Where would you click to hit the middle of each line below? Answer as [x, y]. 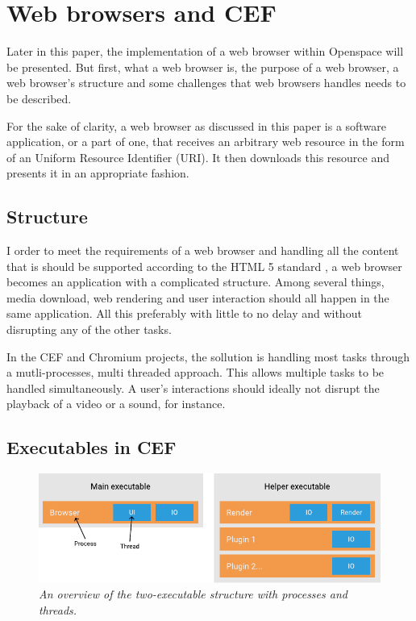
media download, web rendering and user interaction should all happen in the [198, 297]
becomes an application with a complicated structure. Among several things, [196, 282]
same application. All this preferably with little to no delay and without [184, 313]
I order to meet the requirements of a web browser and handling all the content [203, 250]
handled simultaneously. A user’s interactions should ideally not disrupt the [193, 388]
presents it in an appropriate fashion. [98, 173]
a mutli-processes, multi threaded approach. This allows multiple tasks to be [196, 372]
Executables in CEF [92, 447]
